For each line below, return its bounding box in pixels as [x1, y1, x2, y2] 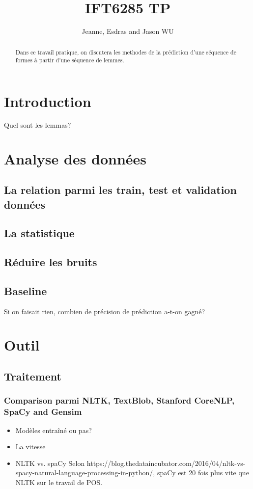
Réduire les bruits [4, 254, 97, 270]
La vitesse [15, 441, 46, 452]
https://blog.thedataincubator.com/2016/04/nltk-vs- [86, 458, 246, 468]
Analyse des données [4, 148, 147, 168]
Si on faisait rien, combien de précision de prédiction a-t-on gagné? [4, 306, 205, 316]
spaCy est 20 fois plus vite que [157, 467, 249, 478]
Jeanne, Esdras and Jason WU [82, 26, 174, 36]
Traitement [4, 369, 61, 384]
